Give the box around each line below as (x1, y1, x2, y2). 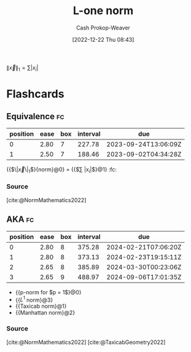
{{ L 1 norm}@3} (15, 295, 53, 303)
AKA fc (6, 214, 34, 225)
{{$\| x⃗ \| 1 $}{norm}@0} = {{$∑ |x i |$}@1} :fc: (6, 165, 117, 174)
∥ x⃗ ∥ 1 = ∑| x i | (6, 64, 39, 72)
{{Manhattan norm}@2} (15, 309, 76, 316)
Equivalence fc (6, 111, 64, 122)
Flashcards (6, 87, 64, 101)
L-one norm (72, 4, 134, 18)
